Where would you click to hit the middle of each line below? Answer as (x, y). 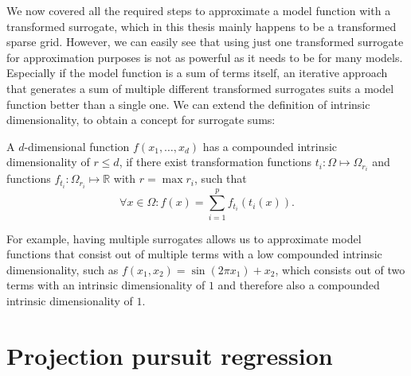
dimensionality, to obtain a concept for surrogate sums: (141, 120)
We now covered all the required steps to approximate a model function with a (199, 10)
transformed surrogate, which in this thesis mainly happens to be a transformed (202, 26)
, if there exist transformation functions (215, 162)
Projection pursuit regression (170, 355)
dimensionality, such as (63, 269)
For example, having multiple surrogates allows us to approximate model (184, 238)
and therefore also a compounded (299, 285)
